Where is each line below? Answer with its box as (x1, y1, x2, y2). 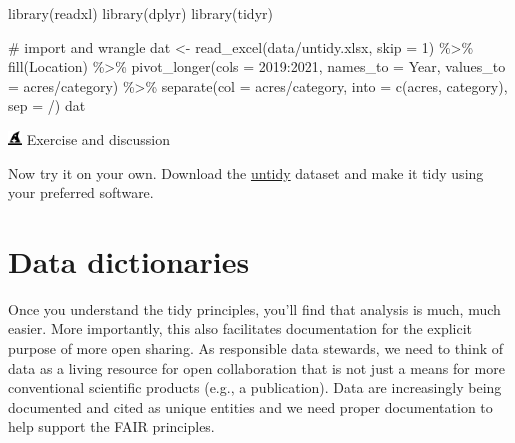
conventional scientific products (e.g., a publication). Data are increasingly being (8, 377, 502, 398)
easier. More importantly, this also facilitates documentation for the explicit (8, 318, 473, 339)
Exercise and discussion (26, 128, 170, 149)
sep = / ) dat (8, 95, 86, 116)
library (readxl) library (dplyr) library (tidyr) (8, 3, 273, 23)
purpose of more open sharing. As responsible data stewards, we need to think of (8, 338, 504, 359)
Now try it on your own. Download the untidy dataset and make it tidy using (8, 162, 484, 183)
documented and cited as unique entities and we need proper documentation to (8, 396, 493, 417)
